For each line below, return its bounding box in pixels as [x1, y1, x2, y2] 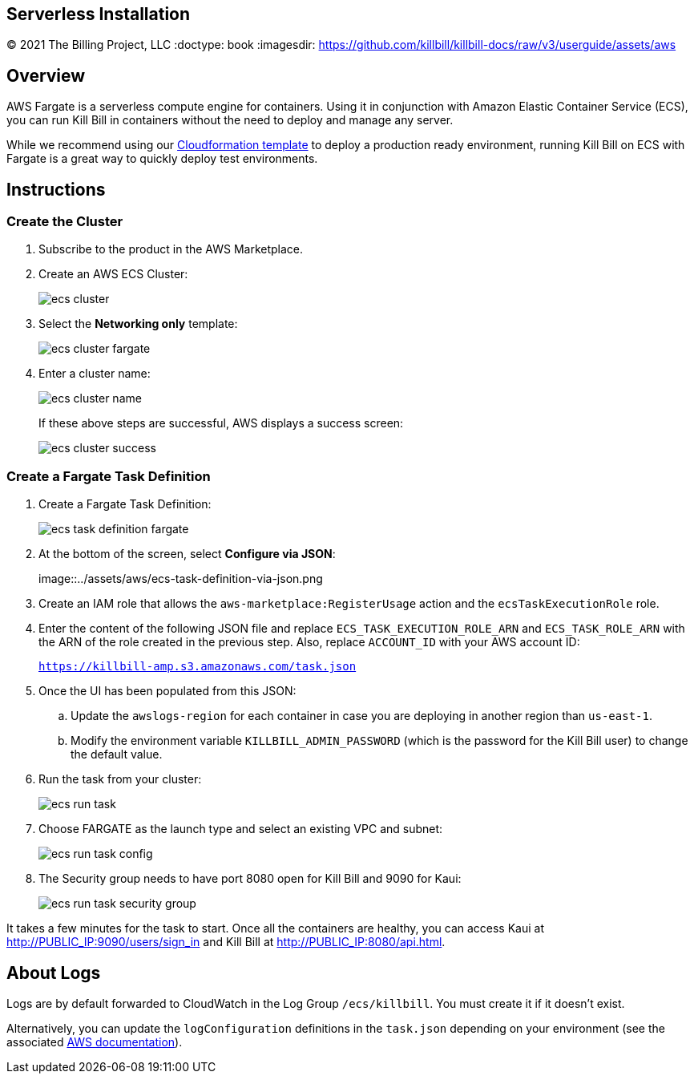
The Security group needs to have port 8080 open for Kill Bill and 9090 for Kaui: [38, 872, 462, 886]
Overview [6, 65, 86, 86]
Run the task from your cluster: [38, 772, 202, 787]
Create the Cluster [6, 213, 123, 230]
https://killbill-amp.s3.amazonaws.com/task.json [38, 660, 357, 673]
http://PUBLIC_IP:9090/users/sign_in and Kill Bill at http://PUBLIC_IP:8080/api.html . [6, 935, 446, 949]
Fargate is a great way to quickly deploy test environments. [6, 152, 318, 166]
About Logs [6, 962, 101, 983]
